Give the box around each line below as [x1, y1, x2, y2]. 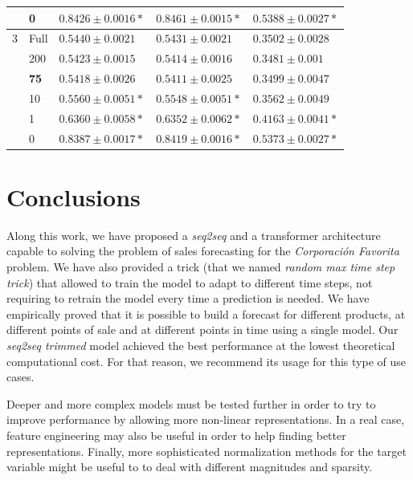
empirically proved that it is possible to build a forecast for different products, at [6, 305, 406, 322]
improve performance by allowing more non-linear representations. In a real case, [6, 411, 405, 428]
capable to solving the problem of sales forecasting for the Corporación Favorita [6, 242, 399, 259]
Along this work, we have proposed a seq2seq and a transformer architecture [6, 226, 381, 243]
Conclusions [6, 180, 141, 213]
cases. [6, 368, 35, 385]
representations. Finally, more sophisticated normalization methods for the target [6, 442, 407, 459]
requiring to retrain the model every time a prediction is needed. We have [6, 290, 370, 307]
